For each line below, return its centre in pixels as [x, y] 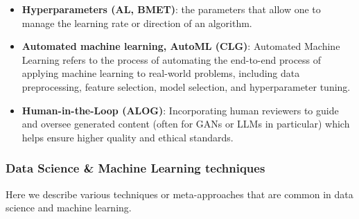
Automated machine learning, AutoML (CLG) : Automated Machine [181, 46]
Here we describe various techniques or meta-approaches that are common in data [179, 194]
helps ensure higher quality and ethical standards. [128, 137]
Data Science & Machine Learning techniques [135, 168]
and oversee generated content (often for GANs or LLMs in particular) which [186, 124]
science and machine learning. [69, 208]
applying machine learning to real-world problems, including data [161, 73]
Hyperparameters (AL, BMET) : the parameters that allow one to [171, 9]
